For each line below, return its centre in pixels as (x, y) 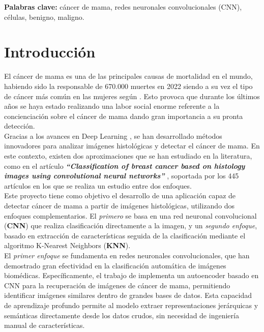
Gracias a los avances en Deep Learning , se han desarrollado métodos (113, 135)
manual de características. (45, 325)
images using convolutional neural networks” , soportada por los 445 (122, 176)
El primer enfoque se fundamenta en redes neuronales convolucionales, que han (127, 255)
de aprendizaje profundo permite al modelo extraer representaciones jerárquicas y (131, 305)
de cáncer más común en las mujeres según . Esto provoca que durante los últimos (132, 96)
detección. (20, 126)
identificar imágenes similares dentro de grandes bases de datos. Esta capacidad (128, 295)
